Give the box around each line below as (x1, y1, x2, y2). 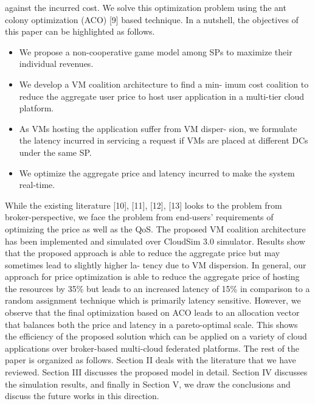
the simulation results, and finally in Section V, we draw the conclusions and (5, 377, 291, 390)
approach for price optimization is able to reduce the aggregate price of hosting (5, 270, 300, 283)
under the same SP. (19, 145, 92, 158)
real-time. (19, 178, 55, 191)
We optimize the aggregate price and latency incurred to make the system (19, 166, 295, 179)
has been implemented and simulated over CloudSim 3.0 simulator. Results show (5, 234, 305, 247)
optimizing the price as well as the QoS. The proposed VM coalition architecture (5, 222, 306, 235)
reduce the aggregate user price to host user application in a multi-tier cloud (19, 89, 305, 102)
